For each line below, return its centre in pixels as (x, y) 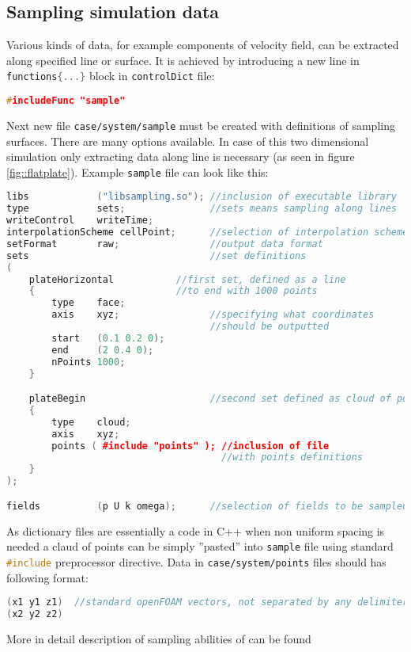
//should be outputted (270, 327)
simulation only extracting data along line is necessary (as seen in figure (181, 156)
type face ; (89, 303)
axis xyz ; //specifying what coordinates (213, 315)
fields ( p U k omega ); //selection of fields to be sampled (207, 506)
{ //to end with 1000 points (173, 291)
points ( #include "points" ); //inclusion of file (190, 446)
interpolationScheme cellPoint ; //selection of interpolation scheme (207, 233)
